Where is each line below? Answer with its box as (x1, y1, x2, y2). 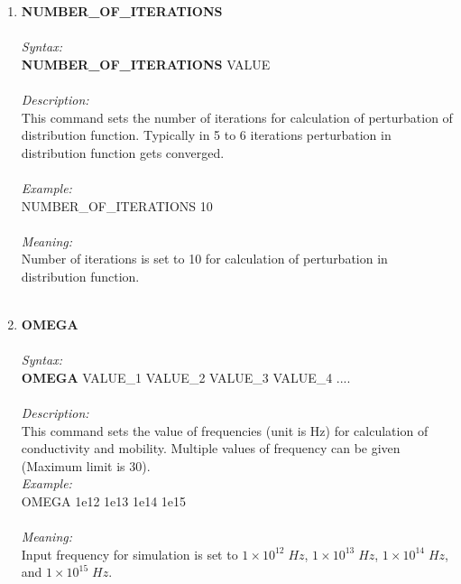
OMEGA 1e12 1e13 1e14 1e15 (21, 492, 187, 511)
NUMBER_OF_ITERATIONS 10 (21, 196, 213, 215)
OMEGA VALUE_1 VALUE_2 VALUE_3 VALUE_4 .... (21, 367, 351, 386)
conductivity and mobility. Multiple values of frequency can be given (21, 439, 401, 458)
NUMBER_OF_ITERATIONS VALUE (21, 54, 271, 73)
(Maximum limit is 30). (21, 456, 151, 475)
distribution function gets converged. (21, 143, 225, 162)
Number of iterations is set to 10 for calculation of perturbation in (21, 249, 388, 268)
